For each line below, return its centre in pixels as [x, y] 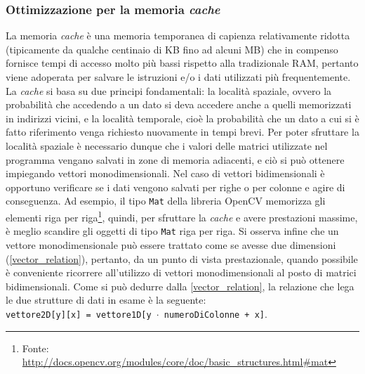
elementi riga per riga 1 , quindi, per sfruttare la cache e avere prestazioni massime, [182, 216]
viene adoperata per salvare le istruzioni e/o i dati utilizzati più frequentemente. [178, 77]
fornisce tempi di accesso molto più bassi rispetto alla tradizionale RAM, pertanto [182, 63]
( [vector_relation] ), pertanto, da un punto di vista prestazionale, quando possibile [182, 258]
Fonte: [35, 348]
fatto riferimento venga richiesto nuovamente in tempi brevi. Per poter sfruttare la [182, 132]
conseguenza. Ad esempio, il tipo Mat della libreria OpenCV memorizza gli [166, 201]
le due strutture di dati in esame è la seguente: [106, 300]
